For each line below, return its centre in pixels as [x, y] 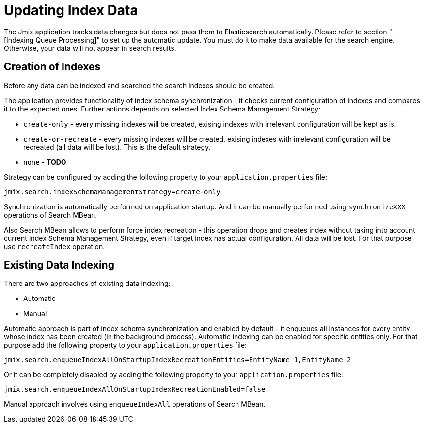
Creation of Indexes [52, 67]
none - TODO [45, 162]
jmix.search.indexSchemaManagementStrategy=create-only [112, 192]
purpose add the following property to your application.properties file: [126, 345]
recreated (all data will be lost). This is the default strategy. [117, 147]
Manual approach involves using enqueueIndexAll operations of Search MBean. [135, 404]
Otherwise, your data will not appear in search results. [90, 48]
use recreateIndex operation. [55, 246]
